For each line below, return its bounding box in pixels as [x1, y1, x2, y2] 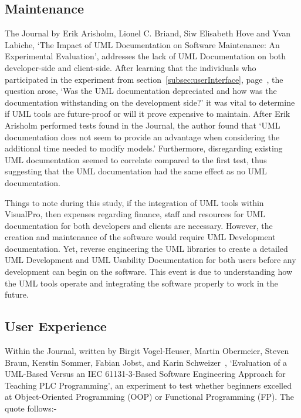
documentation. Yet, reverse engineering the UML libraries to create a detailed [5, 242, 288, 254]
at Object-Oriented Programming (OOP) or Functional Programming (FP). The [5, 390, 295, 403]
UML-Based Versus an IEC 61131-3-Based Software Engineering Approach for [5, 368, 286, 380]
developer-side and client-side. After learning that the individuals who [5, 61, 256, 73]
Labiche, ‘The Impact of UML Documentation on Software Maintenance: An [5, 38, 280, 50]
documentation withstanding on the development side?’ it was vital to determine [5, 96, 295, 108]
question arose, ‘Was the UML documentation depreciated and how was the [5, 85, 277, 97]
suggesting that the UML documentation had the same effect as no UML [5, 165, 267, 177]
